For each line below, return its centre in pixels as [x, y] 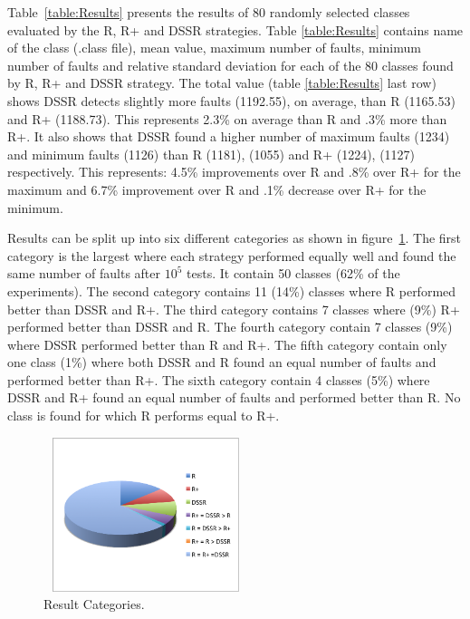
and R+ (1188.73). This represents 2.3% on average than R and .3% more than [227, 118]
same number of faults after [84, 273]
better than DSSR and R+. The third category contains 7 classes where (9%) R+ [234, 309]
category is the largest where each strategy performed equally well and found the [232, 255]
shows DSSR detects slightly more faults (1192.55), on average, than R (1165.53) [231, 100]
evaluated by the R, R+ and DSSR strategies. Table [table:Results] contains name [235, 29]
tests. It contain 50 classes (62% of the [293, 273]
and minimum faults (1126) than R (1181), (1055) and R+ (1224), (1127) [211, 154]
